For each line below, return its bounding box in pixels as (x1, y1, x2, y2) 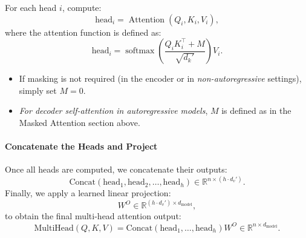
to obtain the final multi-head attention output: (5, 210, 181, 222)
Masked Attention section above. (19, 116, 140, 128)
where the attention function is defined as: (5, 25, 161, 38)
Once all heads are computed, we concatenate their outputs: (5, 163, 227, 176)
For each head (5, 1, 57, 13)
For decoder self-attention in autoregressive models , (19, 104, 208, 117)
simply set (19, 84, 57, 96)
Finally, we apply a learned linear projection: (5, 187, 171, 199)
